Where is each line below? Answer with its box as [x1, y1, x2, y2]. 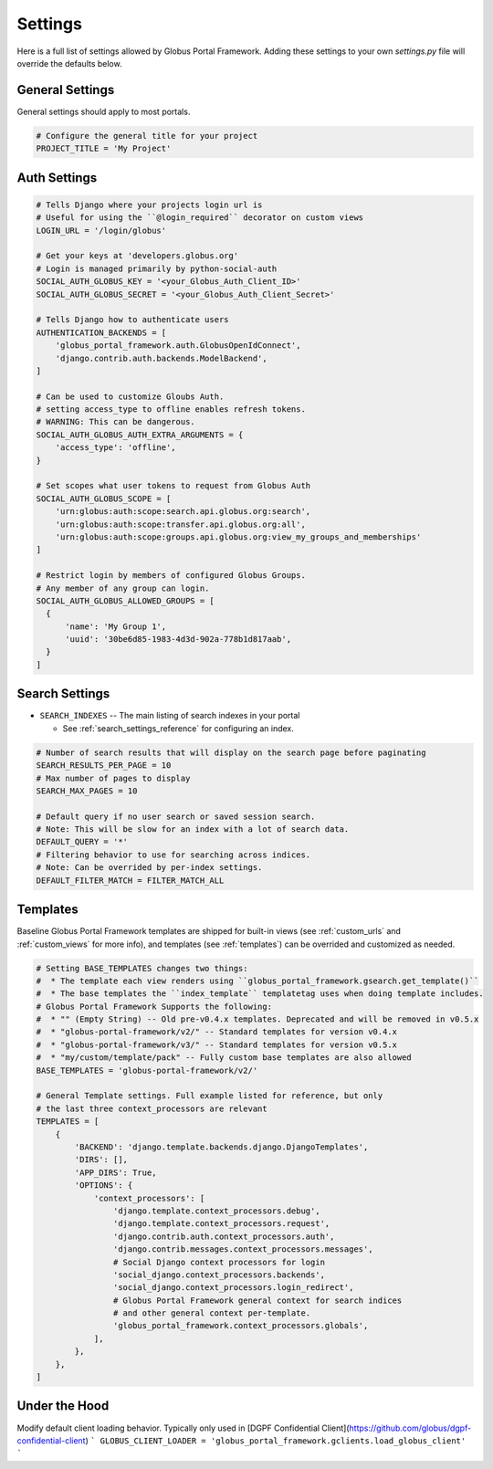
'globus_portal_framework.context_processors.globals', [112, 1320, 369, 1331]
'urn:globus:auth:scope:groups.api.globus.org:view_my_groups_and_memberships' [55, 531, 422, 542]
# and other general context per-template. [112, 1308, 311, 1318]
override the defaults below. [16, 58, 122, 68]
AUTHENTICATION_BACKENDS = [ [36, 327, 167, 338]
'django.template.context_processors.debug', [112, 1205, 320, 1216]
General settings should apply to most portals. [16, 106, 191, 117]
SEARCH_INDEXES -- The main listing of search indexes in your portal [39, 710, 300, 721]
